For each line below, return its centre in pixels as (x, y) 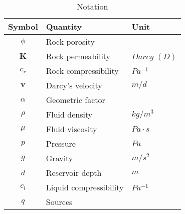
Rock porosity (70, 41)
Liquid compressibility (85, 187)
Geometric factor (75, 100)
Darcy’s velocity (74, 85)
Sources (59, 202)
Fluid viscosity (71, 129)
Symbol (23, 26)
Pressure (61, 143)
